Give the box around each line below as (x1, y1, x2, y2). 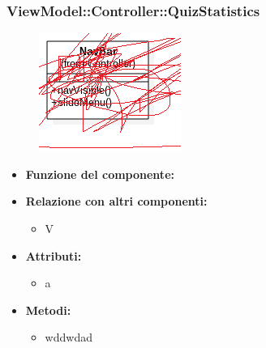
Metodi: (25, 301, 71, 318)
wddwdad (45, 329, 92, 346)
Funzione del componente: (25, 165, 174, 182)
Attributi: (25, 247, 82, 264)
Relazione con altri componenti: (25, 193, 208, 210)
